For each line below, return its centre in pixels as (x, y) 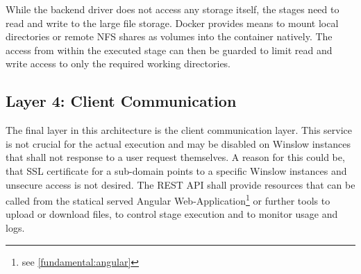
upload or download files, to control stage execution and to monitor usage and (172, 214)
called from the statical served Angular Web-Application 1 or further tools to (168, 199)
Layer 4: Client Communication (121, 101)
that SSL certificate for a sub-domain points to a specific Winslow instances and (176, 170)
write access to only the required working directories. (118, 63)
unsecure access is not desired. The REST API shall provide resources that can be (180, 184)
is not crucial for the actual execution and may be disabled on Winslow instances (178, 143)
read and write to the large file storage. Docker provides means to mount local (172, 23)
